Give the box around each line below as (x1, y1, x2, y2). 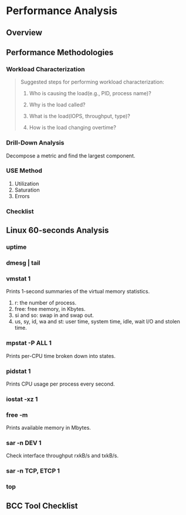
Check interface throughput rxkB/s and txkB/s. (6, 452, 119, 459)
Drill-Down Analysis (6, 139, 65, 147)
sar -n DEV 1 (6, 439, 42, 447)
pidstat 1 (6, 367, 31, 375)
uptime (6, 243, 27, 251)
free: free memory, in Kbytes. (14, 306, 86, 313)
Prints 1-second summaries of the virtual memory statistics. (6, 288, 150, 295)
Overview (6, 28, 43, 38)
